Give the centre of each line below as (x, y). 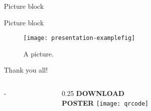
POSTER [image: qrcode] (105, 102)
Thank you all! (26, 70)
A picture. (38, 53)
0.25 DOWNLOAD (93, 93)
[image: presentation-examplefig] (79, 38)
